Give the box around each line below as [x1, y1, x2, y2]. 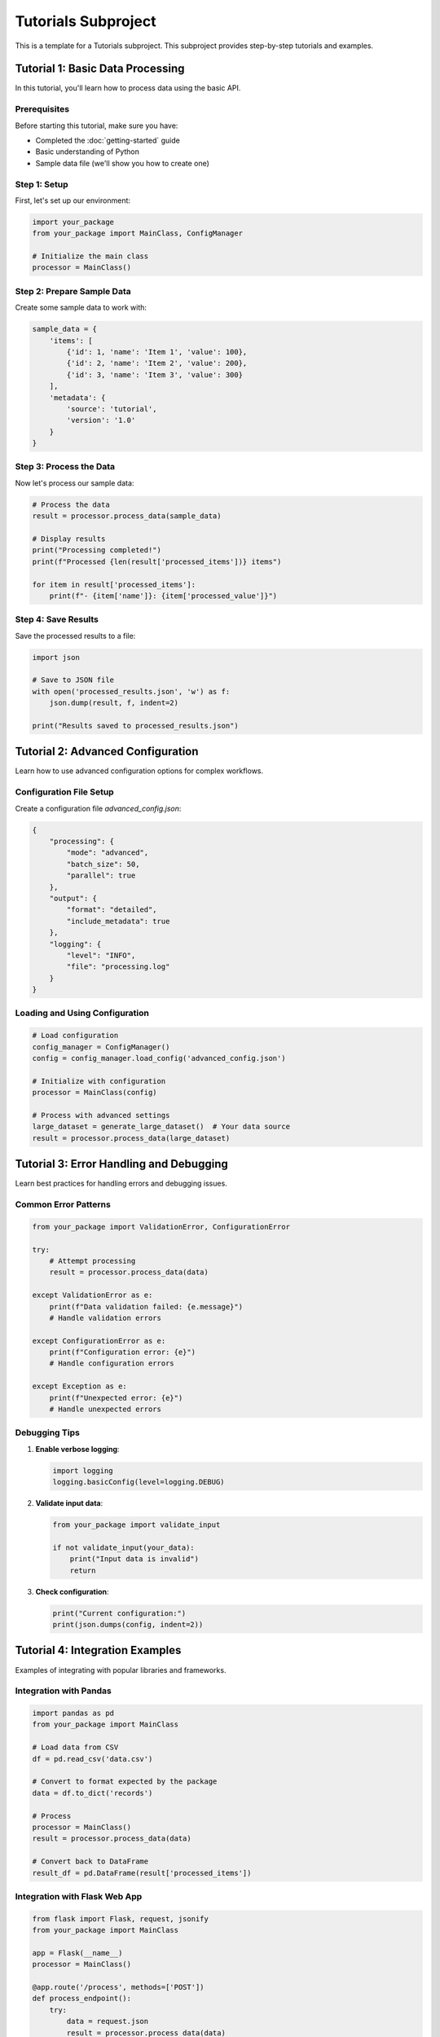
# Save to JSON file [32, 675, 114, 684]
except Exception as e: [32, 1382, 128, 1391]
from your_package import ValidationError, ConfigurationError [32, 1222, 291, 1231]
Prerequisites [15, 103, 69, 115]
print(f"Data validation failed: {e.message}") [49, 1302, 244, 1311]
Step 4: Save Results [15, 614, 99, 625]
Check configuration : [35, 1586, 109, 1596]
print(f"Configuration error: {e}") [49, 1348, 196, 1357]
